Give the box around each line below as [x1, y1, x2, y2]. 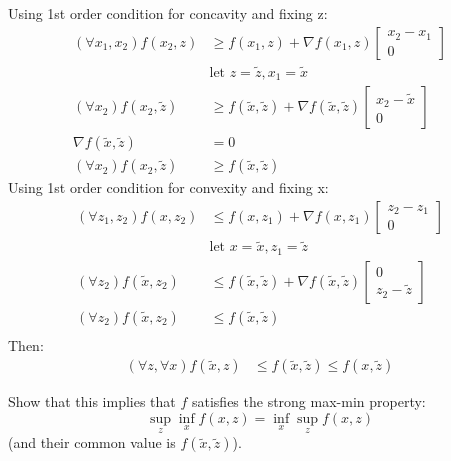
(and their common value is [8, 432, 176, 453]
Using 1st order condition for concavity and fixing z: [8, 3, 328, 23]
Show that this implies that [8, 391, 176, 412]
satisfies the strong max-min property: [191, 391, 426, 412]
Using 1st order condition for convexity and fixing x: [8, 177, 329, 198]
